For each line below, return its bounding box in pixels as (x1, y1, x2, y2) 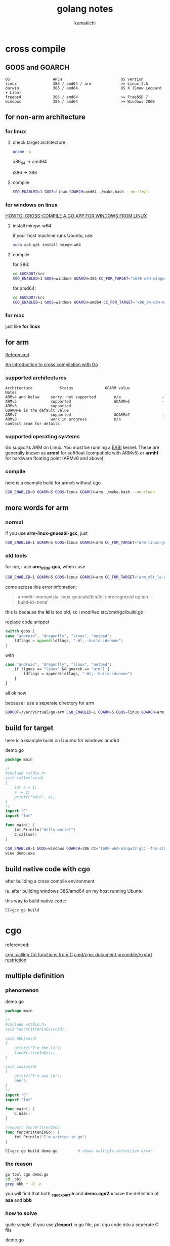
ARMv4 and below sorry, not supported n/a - (5, 394, 164, 400)
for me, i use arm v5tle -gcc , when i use (5, 564, 86, 571)
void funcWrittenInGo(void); (5, 1027, 67, 1032)
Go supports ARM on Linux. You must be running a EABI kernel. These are (5, 444, 159, 450)
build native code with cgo (5, 865, 91, 873)
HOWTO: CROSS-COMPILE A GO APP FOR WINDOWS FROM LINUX (5, 213, 147, 219)
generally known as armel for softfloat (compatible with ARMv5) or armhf (5, 450, 159, 456)
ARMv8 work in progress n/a (5, 417, 121, 422)
